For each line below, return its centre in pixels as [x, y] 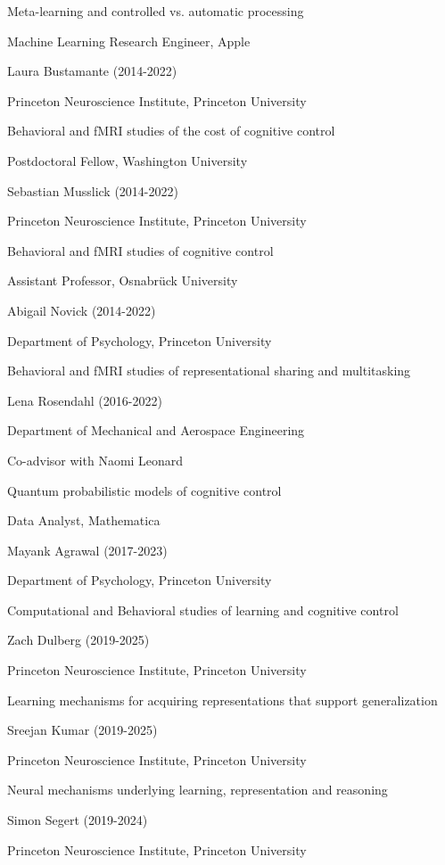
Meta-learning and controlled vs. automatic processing [156, 11]
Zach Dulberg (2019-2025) [78, 640]
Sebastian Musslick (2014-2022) [93, 190]
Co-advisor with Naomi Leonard [95, 460]
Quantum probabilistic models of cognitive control [144, 490]
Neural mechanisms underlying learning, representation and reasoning [198, 790]
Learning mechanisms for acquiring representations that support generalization [222, 700]
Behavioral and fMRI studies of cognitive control [140, 250]
